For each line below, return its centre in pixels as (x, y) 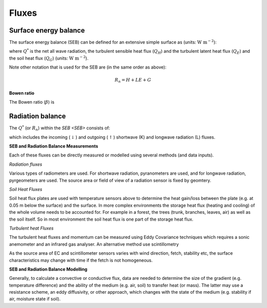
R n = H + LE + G (133, 80)
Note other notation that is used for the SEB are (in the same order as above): (88, 67)
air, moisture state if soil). (35, 299)
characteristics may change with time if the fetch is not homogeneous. (81, 260)
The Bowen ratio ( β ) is (32, 102)
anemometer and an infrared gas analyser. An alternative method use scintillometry (94, 244)
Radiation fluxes (26, 164)
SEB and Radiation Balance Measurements (54, 146)
